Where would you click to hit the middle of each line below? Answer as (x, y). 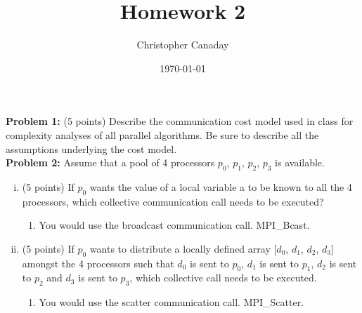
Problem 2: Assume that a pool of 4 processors (110, 162)
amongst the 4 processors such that (98, 263)
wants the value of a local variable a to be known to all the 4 (221, 186)
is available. (300, 162)
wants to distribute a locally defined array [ (183, 248)
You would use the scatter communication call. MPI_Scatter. (172, 302)
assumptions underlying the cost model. (91, 148)
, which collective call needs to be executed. (223, 278)
